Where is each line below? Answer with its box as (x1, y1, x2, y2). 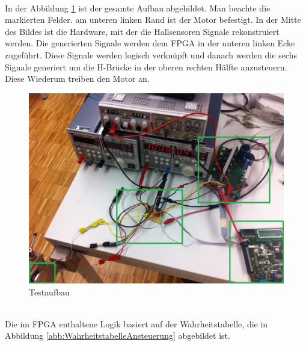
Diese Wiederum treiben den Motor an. (5, 72, 150, 85)
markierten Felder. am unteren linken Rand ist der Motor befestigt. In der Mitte (5, 13, 301, 26)
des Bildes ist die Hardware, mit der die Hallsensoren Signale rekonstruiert (5, 25, 280, 37)
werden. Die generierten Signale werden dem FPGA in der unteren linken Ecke (5, 37, 295, 49)
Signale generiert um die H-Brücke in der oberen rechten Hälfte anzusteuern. (5, 60, 287, 73)
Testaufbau (29, 285, 70, 298)
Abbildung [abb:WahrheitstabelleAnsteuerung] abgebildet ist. (5, 329, 230, 342)
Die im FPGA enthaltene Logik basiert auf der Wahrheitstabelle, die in (5, 317, 268, 330)
